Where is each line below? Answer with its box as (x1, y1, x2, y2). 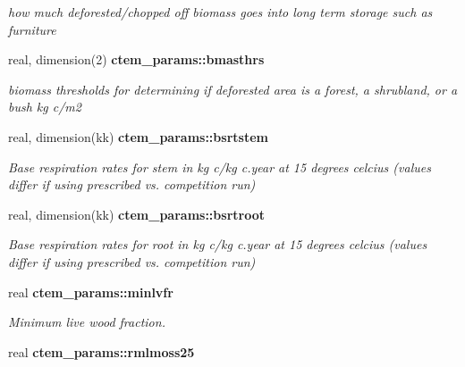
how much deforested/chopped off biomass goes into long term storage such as (8, 3, 433, 21)
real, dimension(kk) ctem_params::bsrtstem (8, 127, 268, 146)
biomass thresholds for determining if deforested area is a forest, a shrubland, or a (8, 79, 458, 98)
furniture (8, 20, 56, 38)
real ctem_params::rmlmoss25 (8, 342, 195, 361)
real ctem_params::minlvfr (8, 282, 173, 301)
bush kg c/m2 (8, 97, 81, 116)
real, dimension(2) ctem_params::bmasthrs (8, 50, 265, 69)
